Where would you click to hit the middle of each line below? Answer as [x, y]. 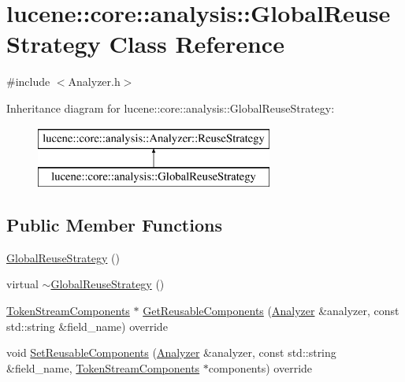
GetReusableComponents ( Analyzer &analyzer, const [271, 311]
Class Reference [197, 44]
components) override [260, 367]
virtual [22, 284]
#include [28, 82]
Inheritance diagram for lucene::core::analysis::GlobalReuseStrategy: [171, 108]
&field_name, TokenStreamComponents [103, 367]
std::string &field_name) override [87, 326]
